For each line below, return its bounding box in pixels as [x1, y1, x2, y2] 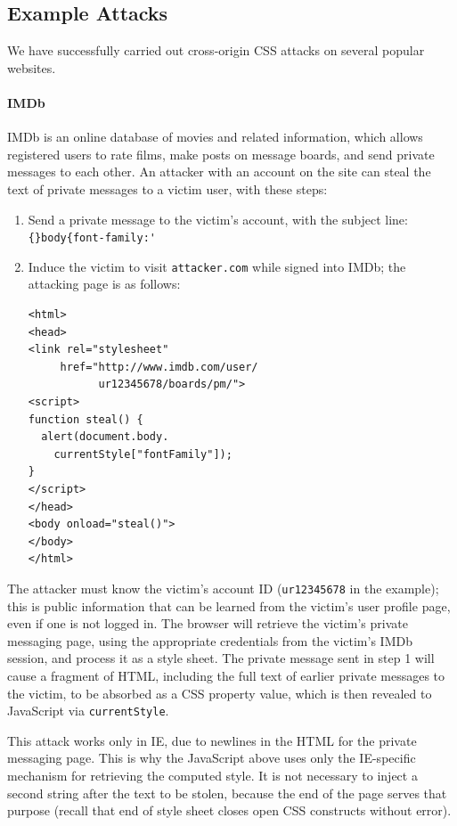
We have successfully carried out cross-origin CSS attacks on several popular [7, 41, 425, 60]
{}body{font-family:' [28, 232, 156, 245]
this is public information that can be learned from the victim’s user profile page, [7, 596, 451, 615]
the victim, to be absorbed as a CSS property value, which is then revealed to [7, 683, 432, 702]
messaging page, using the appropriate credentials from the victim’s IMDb [7, 631, 412, 650]
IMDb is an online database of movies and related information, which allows [7, 127, 423, 146]
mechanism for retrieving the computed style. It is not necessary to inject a [7, 766, 418, 785]
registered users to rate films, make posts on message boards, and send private [7, 144, 435, 163]
